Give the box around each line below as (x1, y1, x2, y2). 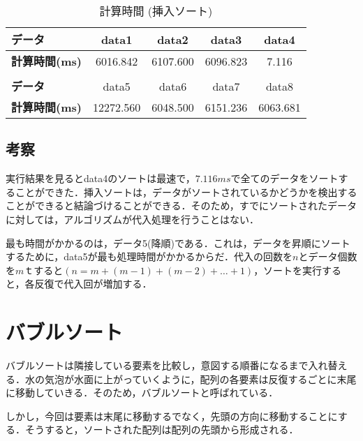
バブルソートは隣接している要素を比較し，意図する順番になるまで (6, 358, 309, 373)
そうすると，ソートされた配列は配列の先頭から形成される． (24, 422, 299, 437)
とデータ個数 (298, 249, 357, 264)
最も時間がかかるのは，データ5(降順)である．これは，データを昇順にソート (6, 235, 350, 250)
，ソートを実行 (253, 262, 323, 277)
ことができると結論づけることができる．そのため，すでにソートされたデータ (6, 198, 357, 213)
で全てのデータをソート (230, 171, 339, 186)
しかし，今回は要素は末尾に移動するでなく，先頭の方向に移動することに (6, 408, 338, 423)
